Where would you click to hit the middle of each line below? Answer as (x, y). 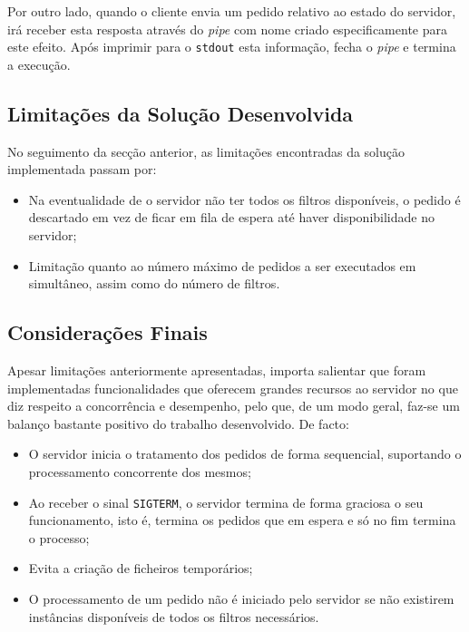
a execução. (39, 64)
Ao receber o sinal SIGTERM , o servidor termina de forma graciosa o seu (226, 502)
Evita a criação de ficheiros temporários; (141, 568)
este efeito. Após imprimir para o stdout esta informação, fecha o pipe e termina (232, 47)
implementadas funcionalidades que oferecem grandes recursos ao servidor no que (233, 388)
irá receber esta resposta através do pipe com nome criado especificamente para (227, 29)
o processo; (59, 537)
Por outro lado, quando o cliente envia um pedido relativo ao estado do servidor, (232, 11)
